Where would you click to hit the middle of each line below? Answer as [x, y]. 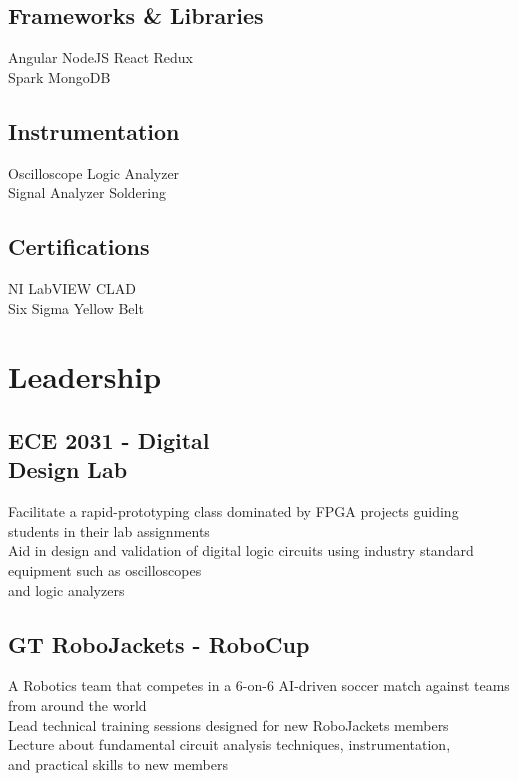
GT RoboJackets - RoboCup [159, 643]
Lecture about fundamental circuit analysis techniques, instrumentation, [229, 744]
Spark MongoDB [59, 76]
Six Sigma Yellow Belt [76, 307]
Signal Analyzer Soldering [87, 192]
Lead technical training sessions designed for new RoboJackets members [228, 724]
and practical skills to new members [118, 763]
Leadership [85, 376]
